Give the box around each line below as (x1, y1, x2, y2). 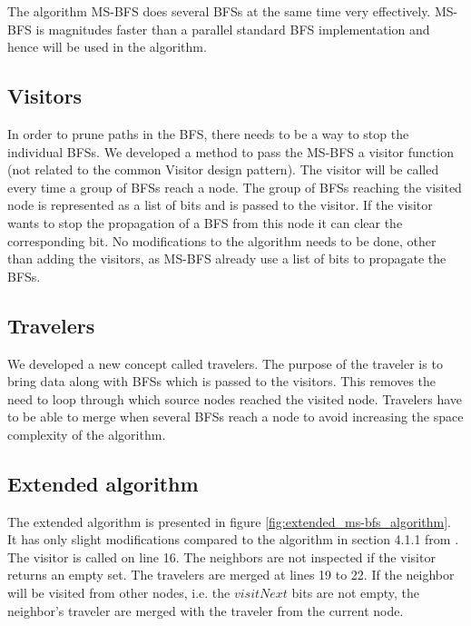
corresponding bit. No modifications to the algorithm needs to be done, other (7, 231, 437, 250)
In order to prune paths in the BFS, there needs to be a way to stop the (7, 124, 409, 143)
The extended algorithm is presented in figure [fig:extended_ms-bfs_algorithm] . (7, 512, 451, 531)
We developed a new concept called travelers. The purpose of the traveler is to (7, 353, 443, 373)
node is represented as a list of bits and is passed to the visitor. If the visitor (7, 195, 433, 214)
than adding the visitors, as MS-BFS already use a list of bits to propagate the (7, 249, 446, 268)
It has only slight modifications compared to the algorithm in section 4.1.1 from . (7, 530, 459, 549)
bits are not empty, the (291, 583, 420, 602)
